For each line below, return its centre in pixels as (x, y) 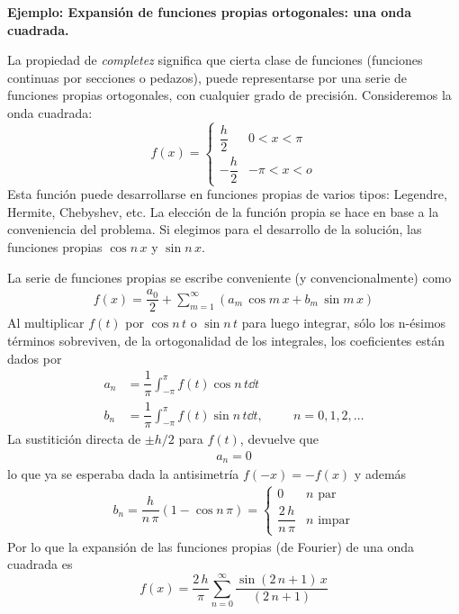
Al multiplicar (46, 323)
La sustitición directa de (74, 439)
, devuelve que (279, 439)
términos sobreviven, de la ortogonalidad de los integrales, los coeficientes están (226, 340)
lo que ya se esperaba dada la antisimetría (123, 474)
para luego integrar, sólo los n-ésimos (344, 323)
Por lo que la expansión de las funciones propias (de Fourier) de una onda (211, 546)
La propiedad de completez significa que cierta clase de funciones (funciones (215, 60)
